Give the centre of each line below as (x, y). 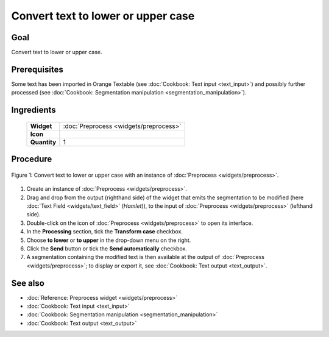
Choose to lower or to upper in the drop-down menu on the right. (109, 240)
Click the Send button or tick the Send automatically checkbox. (107, 248)
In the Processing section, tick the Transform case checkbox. (104, 232)
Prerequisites (37, 69)
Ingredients (34, 110)
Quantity (43, 142)
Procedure (32, 159)
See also (28, 283)
